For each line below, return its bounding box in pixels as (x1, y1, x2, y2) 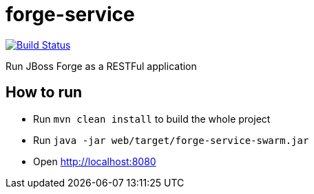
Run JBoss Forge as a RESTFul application (6, 60, 197, 72)
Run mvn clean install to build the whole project (33, 112, 271, 125)
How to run (6, 84, 83, 101)
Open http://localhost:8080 (33, 155, 156, 167)
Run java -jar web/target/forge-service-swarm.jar (33, 134, 309, 146)
